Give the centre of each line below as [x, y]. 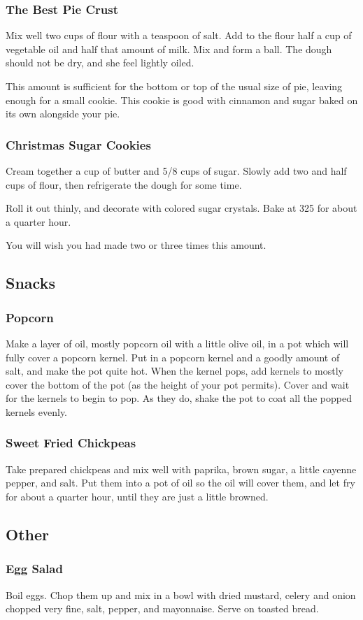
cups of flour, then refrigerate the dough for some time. [124, 184]
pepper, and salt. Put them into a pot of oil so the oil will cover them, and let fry [180, 483]
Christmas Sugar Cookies [78, 144]
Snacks [30, 283]
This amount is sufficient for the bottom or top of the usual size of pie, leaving [174, 86]
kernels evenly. [37, 411]
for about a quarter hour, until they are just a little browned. [137, 496]
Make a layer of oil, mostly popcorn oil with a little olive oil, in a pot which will [177, 343]
